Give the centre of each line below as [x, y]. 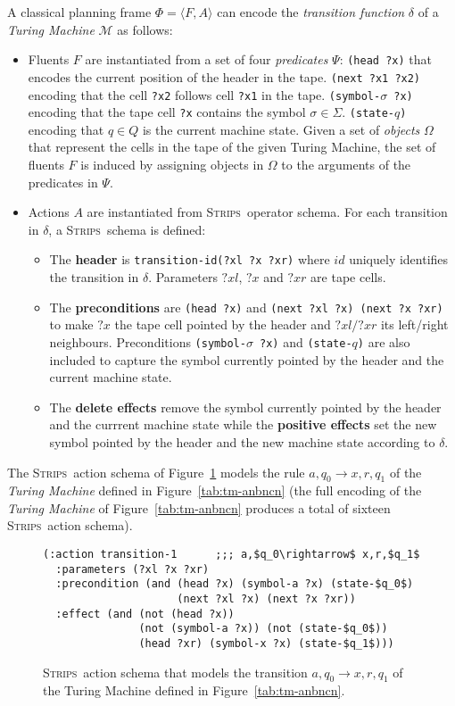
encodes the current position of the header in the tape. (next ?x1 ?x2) [224, 76]
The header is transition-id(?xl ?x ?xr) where [190, 259]
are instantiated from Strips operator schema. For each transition [267, 212]
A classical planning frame [79, 12]
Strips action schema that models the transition [175, 672]
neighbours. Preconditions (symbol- [148, 341]
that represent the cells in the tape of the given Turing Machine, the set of [232, 147]
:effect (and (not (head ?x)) [145, 614]
